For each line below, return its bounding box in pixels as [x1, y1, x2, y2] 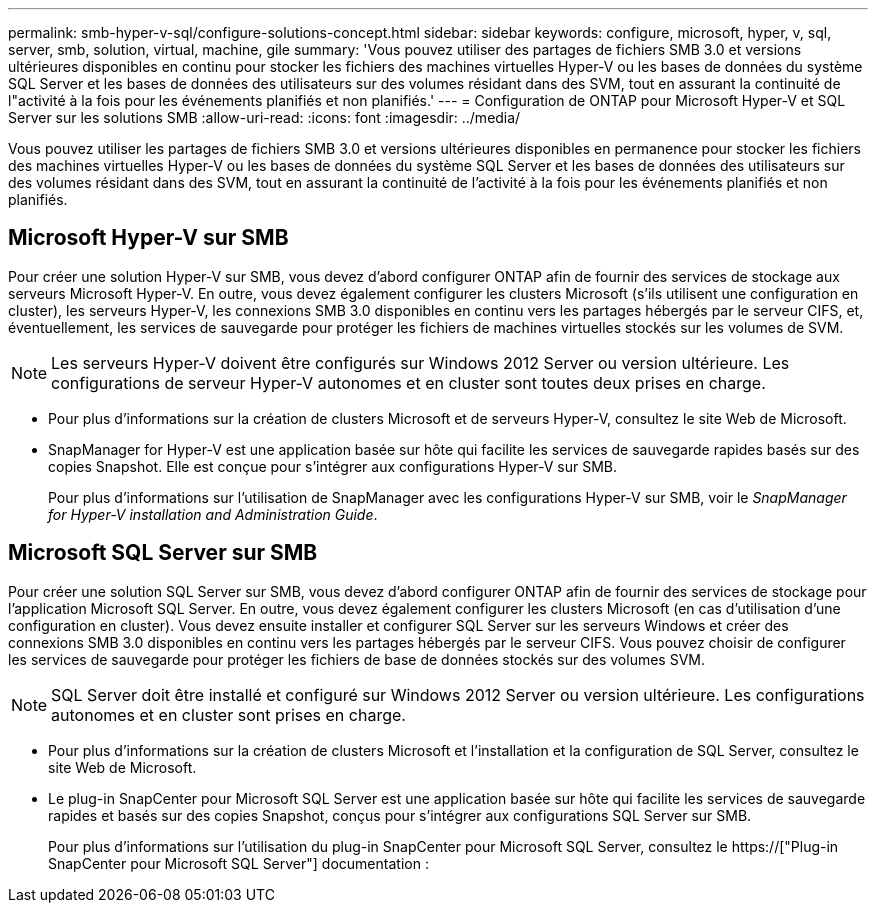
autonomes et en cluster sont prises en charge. [51, 704, 406, 725]
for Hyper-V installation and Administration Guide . [48, 505, 378, 523]
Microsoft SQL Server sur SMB [8, 540, 318, 566]
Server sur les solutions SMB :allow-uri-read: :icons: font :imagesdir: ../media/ [8, 109, 521, 126]
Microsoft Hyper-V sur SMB [8, 225, 289, 251]
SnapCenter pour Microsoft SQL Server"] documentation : [48, 854, 429, 872]
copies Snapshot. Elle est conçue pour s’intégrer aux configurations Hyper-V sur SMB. [48, 457, 618, 475]
